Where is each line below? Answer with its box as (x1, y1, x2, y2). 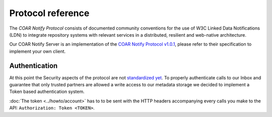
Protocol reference (9, 8, 90, 19)
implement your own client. (9, 48, 66, 54)
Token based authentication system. (9, 88, 85, 95)
